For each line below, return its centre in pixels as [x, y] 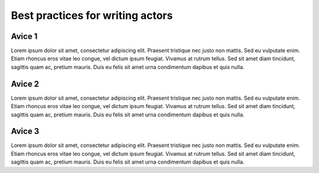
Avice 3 [25, 131]
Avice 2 [25, 84]
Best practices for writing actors [92, 15]
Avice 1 [24, 36]
